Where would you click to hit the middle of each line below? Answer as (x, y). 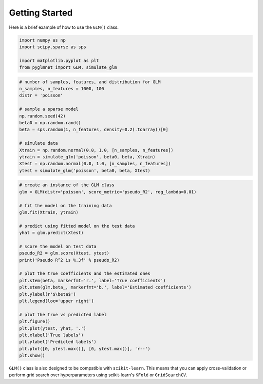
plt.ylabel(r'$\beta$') (48, 294)
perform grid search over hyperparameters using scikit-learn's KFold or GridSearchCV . (98, 375)
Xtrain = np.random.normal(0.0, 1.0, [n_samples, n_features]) (96, 150)
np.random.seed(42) (42, 116)
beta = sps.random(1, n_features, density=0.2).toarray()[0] (94, 130)
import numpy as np (42, 40)
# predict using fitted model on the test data (77, 226)
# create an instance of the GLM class (67, 185)
